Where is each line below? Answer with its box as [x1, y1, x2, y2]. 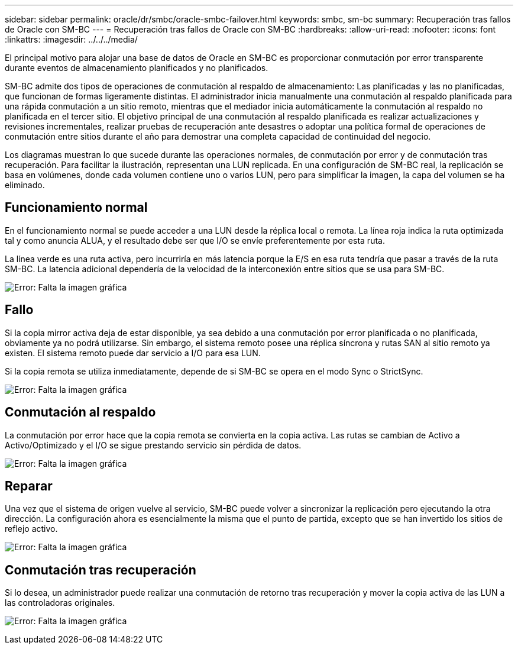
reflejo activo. [5, 524, 58, 534]
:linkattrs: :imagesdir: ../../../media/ [5, 34, 138, 44]
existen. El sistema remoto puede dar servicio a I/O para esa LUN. [5, 347, 261, 358]
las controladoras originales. [5, 598, 115, 608]
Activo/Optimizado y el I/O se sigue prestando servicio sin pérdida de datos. [5, 440, 302, 450]
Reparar [5, 478, 53, 493]
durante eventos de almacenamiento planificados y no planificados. [5, 63, 268, 73]
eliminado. [5, 180, 45, 190]
